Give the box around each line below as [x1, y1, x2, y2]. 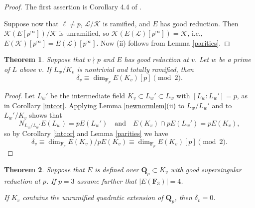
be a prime [219, 54, 251, 65]
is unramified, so [59, 28, 110, 38]
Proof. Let [4, 90, 35, 100]
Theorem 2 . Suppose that [4, 164, 85, 174]
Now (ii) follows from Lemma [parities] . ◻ [101, 37, 230, 48]
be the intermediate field [50, 90, 126, 100]
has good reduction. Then [160, 18, 239, 28]
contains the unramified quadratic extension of [22, 192, 163, 203]
